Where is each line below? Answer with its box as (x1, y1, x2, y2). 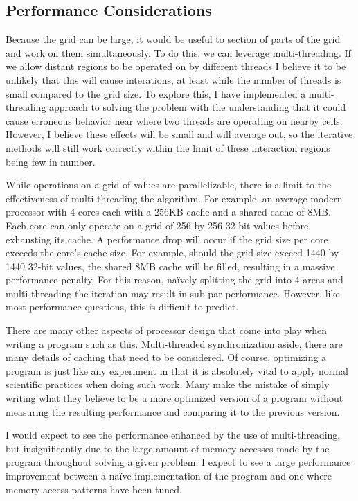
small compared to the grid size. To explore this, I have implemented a (6, 86, 306, 100)
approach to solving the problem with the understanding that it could (49, 100, 346, 114)
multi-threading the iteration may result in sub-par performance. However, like (6, 285, 340, 300)
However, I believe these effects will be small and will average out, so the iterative (6, 127, 353, 141)
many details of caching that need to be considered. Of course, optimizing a (6, 350, 327, 364)
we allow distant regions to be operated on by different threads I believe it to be (6, 59, 346, 73)
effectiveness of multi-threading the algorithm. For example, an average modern (6, 191, 343, 205)
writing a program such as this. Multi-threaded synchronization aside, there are (6, 336, 343, 351)
